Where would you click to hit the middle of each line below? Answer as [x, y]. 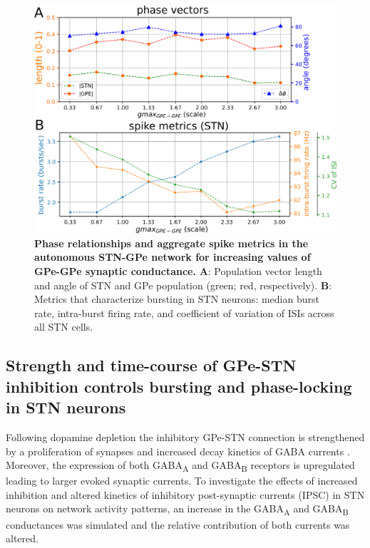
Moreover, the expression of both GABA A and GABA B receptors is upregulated [180, 466]
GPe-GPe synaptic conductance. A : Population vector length [178, 271]
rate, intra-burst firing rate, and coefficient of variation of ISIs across [184, 312]
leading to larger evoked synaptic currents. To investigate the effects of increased [182, 481]
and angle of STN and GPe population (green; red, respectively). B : [183, 285]
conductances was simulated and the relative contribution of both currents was [178, 524]
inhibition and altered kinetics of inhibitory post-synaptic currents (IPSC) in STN [185, 494]
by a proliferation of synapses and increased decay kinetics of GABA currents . [178, 451]
